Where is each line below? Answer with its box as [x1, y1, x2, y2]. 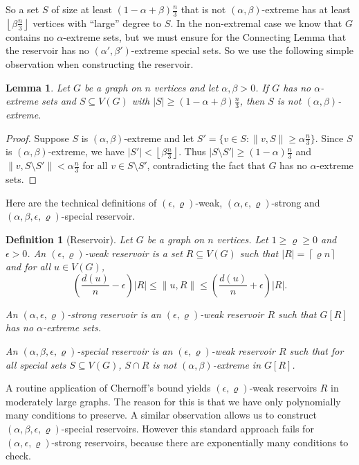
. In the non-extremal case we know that [170, 15, 342, 30]
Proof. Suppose [6, 130, 69, 145]
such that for [289, 344, 344, 358]
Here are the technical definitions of [6, 195, 157, 209]
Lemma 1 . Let [6, 80, 70, 94]
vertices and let [154, 80, 219, 94]
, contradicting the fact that [147, 158, 266, 173]
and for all [6, 259, 50, 274]
